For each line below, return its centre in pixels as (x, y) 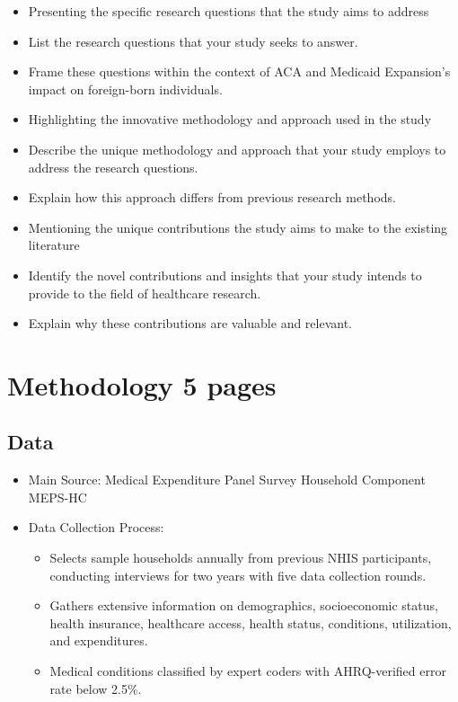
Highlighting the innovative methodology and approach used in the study (230, 119)
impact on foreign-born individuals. (125, 89)
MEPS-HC (57, 497)
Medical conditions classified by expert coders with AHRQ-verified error (248, 671)
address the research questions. (113, 167)
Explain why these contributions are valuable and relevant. (190, 323)
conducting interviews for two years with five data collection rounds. (238, 575)
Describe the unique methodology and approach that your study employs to (237, 149)
